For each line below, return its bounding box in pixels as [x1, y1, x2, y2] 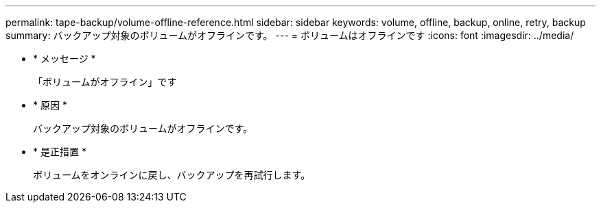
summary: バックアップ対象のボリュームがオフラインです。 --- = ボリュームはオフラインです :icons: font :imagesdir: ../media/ [5, 29, 574, 41]
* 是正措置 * [33, 146, 86, 157]
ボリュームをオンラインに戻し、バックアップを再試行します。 [33, 169, 311, 181]
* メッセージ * [33, 53, 96, 64]
